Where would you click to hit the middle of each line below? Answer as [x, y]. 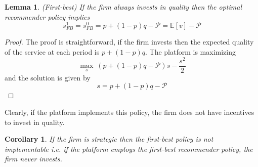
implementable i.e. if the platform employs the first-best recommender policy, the [129, 149]
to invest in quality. [35, 122]
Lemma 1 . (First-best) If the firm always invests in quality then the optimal [123, 7]
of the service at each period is [52, 52]
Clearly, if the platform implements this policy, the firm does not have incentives [130, 112]
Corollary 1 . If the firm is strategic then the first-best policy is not [109, 139]
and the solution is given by [48, 77]
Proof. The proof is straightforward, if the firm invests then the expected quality [129, 42]
